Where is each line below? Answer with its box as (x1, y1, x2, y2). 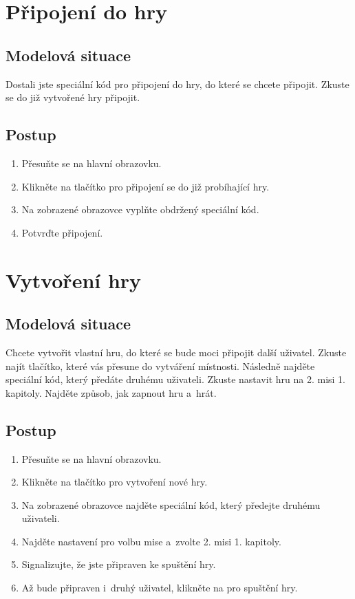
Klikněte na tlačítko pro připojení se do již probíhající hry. (21, 179, 270, 193)
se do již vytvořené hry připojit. (6, 90, 140, 105)
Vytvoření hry (6, 265, 142, 294)
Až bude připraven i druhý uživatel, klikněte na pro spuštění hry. (21, 580, 298, 595)
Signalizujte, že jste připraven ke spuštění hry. (21, 557, 216, 571)
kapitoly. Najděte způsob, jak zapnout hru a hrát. (6, 385, 217, 400)
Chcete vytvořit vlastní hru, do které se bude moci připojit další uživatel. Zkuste (6, 345, 347, 359)
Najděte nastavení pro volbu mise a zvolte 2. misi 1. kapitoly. (21, 534, 281, 548)
